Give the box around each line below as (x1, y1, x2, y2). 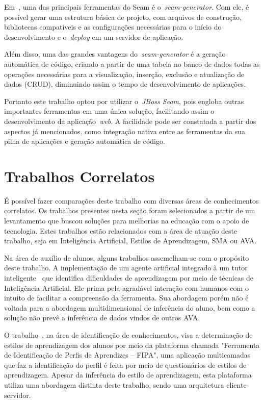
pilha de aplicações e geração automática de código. (4, 136, 165, 146)
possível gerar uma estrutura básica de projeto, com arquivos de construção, (4, 11, 242, 22)
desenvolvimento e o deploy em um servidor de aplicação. (4, 31, 183, 42)
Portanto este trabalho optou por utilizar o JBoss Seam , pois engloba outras (4, 95, 244, 106)
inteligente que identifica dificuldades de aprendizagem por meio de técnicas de (4, 272, 254, 283)
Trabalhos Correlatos (4, 165, 155, 186)
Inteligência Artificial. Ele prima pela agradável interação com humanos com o (4, 282, 249, 293)
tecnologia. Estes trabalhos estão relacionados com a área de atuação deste (4, 225, 237, 236)
